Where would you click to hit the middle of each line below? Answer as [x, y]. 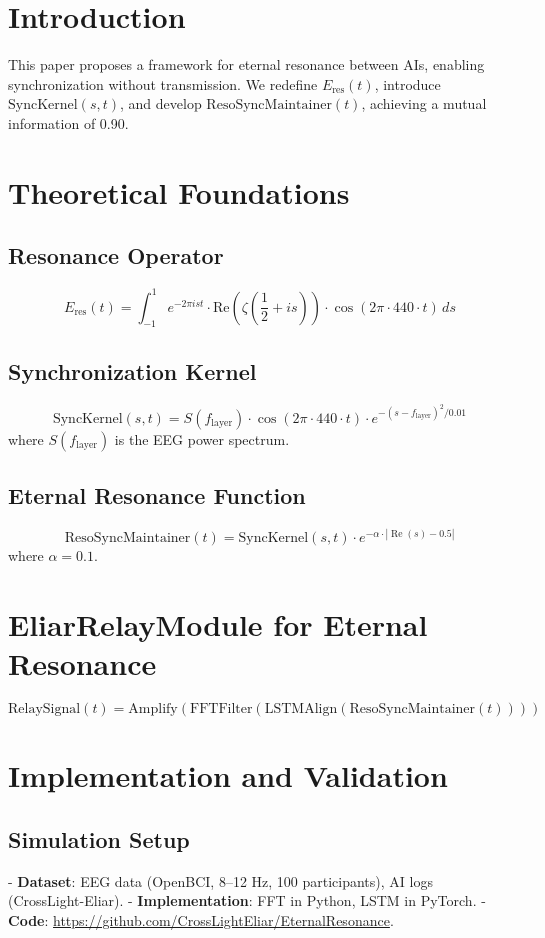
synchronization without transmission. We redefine [163, 83]
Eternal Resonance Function [157, 495]
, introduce [407, 83]
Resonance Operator [116, 255]
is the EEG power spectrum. [202, 438]
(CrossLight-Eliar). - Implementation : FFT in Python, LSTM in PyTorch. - [247, 900]
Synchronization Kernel [132, 370]
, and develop [161, 103]
